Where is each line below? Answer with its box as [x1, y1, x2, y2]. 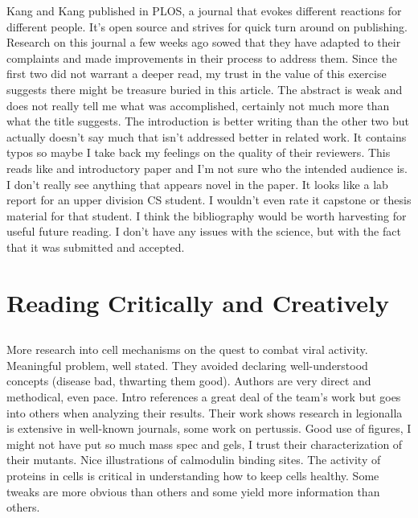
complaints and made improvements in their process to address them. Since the [6, 49, 397, 66]
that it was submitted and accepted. [6, 238, 185, 255]
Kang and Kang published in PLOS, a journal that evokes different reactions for [6, 2, 402, 18]
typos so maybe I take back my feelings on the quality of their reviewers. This [6, 144, 391, 161]
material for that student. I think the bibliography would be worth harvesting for [6, 207, 407, 224]
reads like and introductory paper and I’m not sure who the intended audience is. [6, 159, 408, 176]
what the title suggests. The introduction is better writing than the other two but [6, 113, 409, 129]
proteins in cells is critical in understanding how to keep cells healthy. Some [6, 467, 379, 484]
